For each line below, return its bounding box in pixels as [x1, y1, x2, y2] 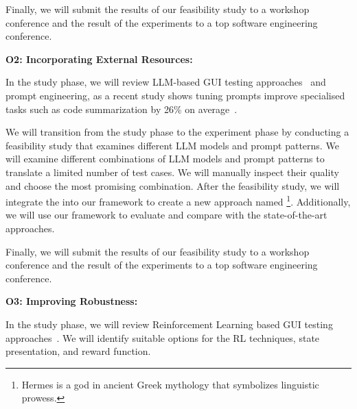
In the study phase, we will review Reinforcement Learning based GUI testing [5, 317, 333, 331]
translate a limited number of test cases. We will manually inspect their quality [5, 164, 339, 179]
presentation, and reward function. [5, 344, 151, 358]
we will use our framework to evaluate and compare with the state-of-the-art [5, 208, 327, 222]
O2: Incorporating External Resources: [5, 51, 193, 66]
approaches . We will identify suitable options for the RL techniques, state [5, 330, 320, 345]
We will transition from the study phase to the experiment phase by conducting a [5, 125, 349, 139]
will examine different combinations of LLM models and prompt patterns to [5, 151, 325, 166]
